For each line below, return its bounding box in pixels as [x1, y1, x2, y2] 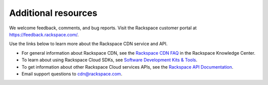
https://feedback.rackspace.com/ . [9, 31, 79, 37]
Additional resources [9, 7, 98, 18]
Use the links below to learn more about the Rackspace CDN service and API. [9, 41, 168, 47]
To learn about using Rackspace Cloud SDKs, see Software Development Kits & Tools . [21, 57, 198, 63]
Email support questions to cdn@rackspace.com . [21, 71, 123, 77]
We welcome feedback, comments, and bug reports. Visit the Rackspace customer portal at [9, 25, 197, 31]
